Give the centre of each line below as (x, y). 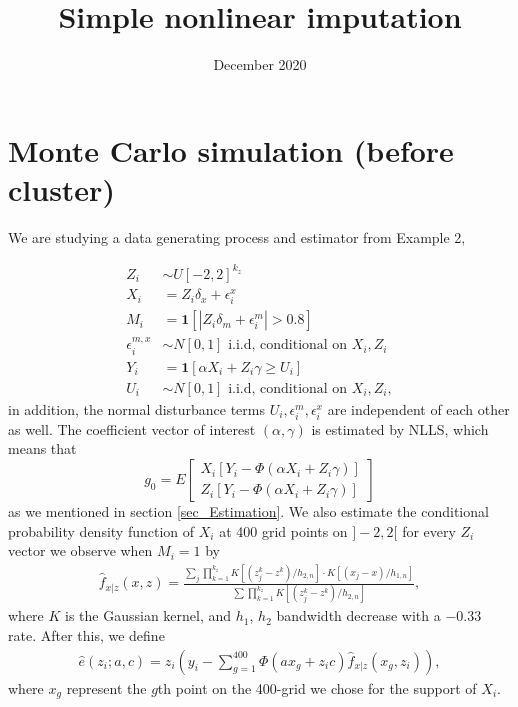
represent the (106, 687)
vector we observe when (80, 550)
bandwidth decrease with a (358, 615)
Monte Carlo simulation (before (231, 149)
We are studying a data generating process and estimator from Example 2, (237, 236)
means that (42, 448)
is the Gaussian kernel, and (148, 615)
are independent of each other (418, 408)
